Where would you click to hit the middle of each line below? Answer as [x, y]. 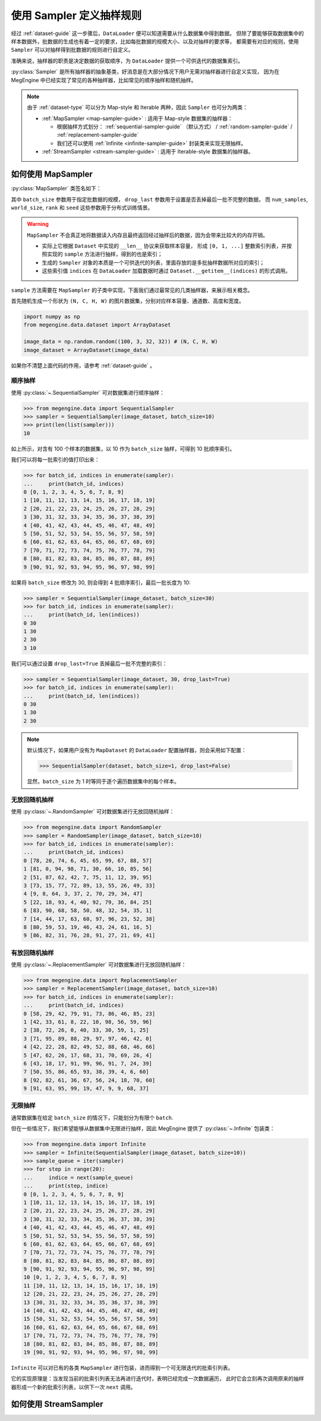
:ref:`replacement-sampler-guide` [98, 135]
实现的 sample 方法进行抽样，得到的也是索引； [105, 254]
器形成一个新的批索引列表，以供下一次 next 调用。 [73, 1387]
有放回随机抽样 [32, 952]
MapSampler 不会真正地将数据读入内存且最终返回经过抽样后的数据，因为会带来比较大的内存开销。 [148, 235]
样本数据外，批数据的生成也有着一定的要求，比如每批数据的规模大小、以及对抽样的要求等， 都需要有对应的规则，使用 [155, 41]
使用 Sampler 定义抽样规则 [76, 15]
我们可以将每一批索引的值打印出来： [55, 460]
